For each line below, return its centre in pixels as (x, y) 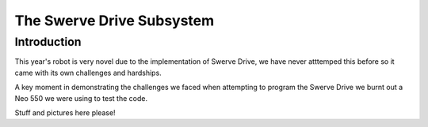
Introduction (48, 42)
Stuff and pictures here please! (65, 112)
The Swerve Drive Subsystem (115, 21)
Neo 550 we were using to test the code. (81, 98)
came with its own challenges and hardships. (88, 73)
